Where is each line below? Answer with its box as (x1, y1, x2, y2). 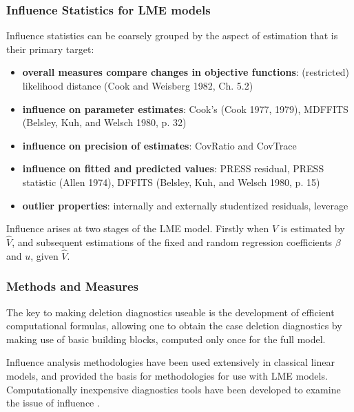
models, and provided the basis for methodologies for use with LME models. (6, 368, 328, 382)
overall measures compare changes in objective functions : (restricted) (22, 65, 349, 79)
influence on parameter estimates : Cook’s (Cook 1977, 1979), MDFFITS (22, 101, 348, 116)
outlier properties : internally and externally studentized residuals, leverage (22, 198, 348, 212)
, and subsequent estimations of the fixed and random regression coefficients (12, 234, 333, 249)
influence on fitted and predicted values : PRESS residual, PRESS (22, 161, 324, 176)
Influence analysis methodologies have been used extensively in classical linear (6, 355, 335, 369)
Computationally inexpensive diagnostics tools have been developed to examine (6, 382, 341, 396)
